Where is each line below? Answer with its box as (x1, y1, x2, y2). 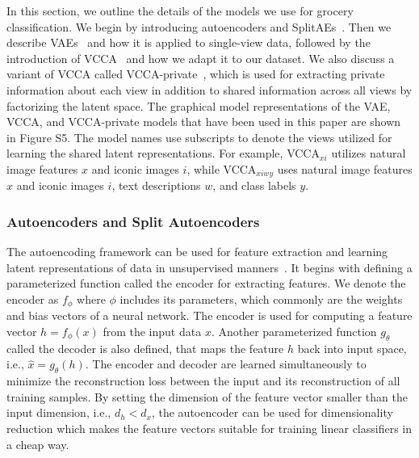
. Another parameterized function (211, 323, 377, 340)
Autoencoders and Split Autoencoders (6, 211, 260, 231)
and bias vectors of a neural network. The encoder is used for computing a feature (6, 307, 413, 324)
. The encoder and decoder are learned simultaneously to (85, 355, 367, 372)
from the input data (103, 323, 202, 340)
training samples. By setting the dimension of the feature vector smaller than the (6, 388, 408, 405)
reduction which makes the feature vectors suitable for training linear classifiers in (6, 420, 413, 436)
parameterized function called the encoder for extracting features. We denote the (6, 275, 406, 292)
